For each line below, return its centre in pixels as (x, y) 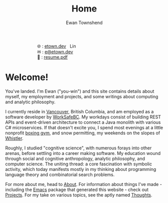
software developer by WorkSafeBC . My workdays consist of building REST (83, 117)
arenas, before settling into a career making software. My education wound (83, 153)
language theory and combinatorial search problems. (60, 174)
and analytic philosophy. (30, 102)
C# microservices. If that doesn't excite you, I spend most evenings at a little (84, 127)
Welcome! (27, 77)
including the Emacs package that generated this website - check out (77, 189)
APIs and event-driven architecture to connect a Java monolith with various (83, 122)
